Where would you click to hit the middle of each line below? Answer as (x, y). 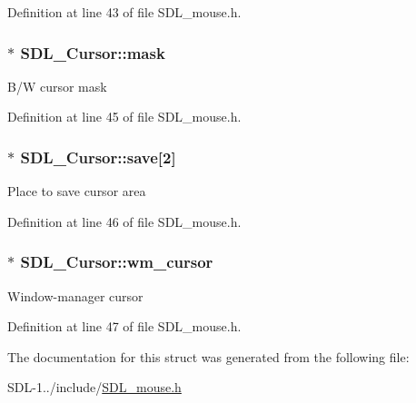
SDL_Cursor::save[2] (98, 157)
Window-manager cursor (75, 295)
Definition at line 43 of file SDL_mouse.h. (124, 12)
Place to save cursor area (77, 191)
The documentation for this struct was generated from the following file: (208, 356)
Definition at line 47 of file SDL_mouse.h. (124, 326)
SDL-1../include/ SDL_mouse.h (94, 387)
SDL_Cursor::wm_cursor (117, 262)
